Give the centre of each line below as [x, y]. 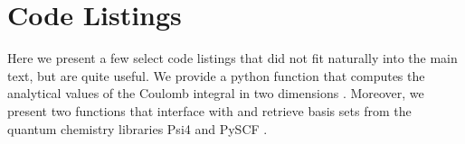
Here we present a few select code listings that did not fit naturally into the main [232, 58]
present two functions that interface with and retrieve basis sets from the [209, 110]
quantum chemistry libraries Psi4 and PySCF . [138, 128]
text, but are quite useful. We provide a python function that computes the [216, 75]
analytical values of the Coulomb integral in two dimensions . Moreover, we [216, 93]
